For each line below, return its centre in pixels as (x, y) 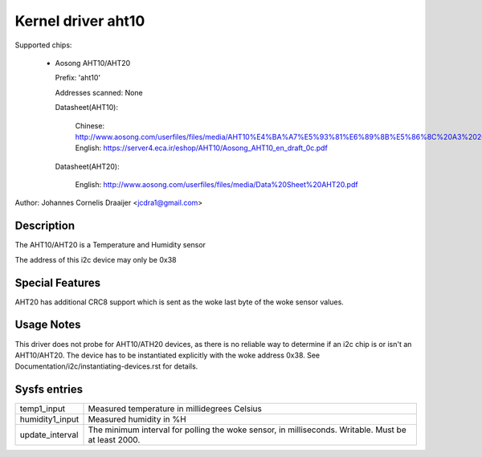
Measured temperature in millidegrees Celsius (175, 409)
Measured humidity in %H (137, 419)
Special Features (58, 282)
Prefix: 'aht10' (78, 78)
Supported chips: (43, 45)
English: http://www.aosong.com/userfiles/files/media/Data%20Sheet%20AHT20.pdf (216, 185)
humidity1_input (49, 419)
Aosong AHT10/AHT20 (93, 63)
